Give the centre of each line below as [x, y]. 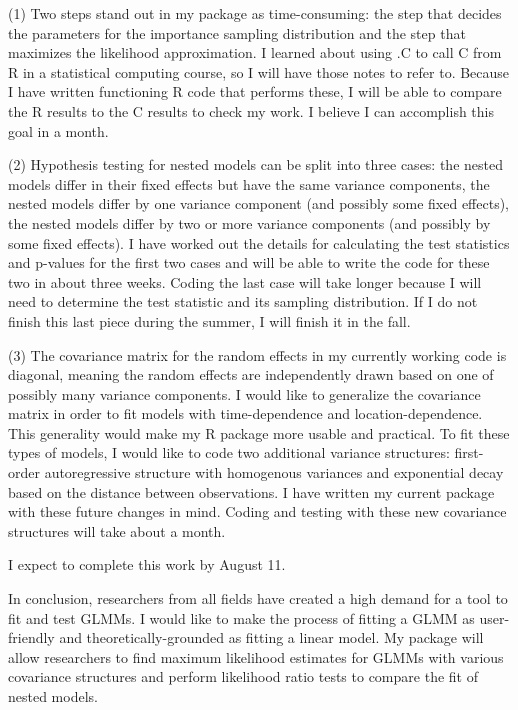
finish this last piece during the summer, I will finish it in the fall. [209, 320]
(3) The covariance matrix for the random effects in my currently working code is [257, 354]
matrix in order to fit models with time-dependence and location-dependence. [245, 413]
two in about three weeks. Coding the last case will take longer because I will [245, 281]
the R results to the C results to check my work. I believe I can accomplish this [251, 110]
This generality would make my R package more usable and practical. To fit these [259, 432]
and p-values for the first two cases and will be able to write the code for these [249, 262]
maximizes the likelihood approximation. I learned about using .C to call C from [255, 52]
